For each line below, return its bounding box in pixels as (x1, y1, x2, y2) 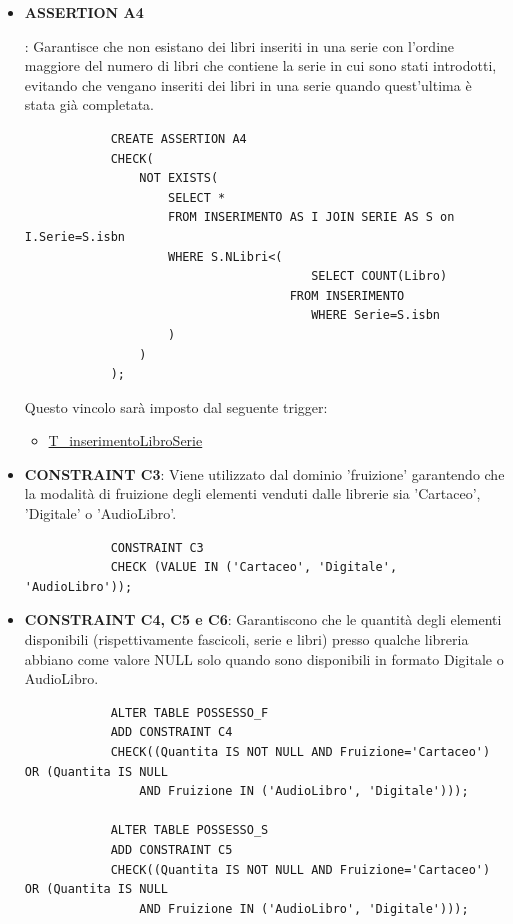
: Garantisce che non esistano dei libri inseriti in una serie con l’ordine (24, 35, 455, 56)
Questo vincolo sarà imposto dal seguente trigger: (24, 396, 328, 417)
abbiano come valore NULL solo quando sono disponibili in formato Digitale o (24, 648, 504, 669)
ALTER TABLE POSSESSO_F (110, 705, 269, 720)
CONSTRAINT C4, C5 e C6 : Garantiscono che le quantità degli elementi (24, 609, 502, 630)
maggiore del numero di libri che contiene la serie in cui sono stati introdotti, (24, 55, 497, 76)
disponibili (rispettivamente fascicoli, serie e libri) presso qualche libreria (24, 629, 469, 650)
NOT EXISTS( (139, 171, 219, 186)
